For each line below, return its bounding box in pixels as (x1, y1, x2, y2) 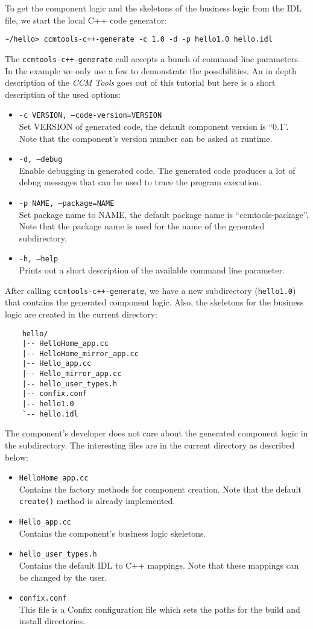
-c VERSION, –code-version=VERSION (19, 111, 162, 120)
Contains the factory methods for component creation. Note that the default (19, 482, 302, 495)
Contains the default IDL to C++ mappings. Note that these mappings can (19, 559, 299, 571)
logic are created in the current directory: (5, 307, 158, 320)
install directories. (19, 615, 85, 627)
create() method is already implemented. (19, 494, 175, 507)
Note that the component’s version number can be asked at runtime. (19, 132, 273, 144)
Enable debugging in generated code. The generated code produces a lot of (19, 164, 296, 176)
